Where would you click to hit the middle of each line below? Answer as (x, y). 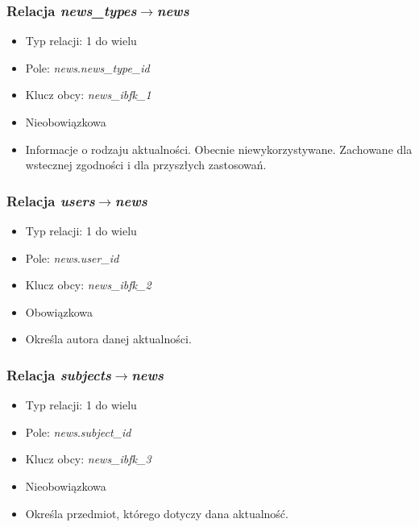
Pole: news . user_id (72, 257)
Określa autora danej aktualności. (108, 339)
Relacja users (51, 200)
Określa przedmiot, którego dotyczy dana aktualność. (157, 513)
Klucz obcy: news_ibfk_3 (88, 459)
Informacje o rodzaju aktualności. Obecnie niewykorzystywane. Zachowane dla (219, 149)
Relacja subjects (59, 374)
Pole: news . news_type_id (87, 67)
